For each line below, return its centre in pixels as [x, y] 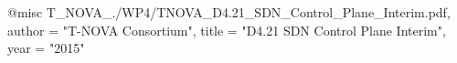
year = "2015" [46, 48]
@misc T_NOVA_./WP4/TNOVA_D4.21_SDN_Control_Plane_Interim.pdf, [229, 12]
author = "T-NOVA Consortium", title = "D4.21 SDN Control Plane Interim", [227, 30]
